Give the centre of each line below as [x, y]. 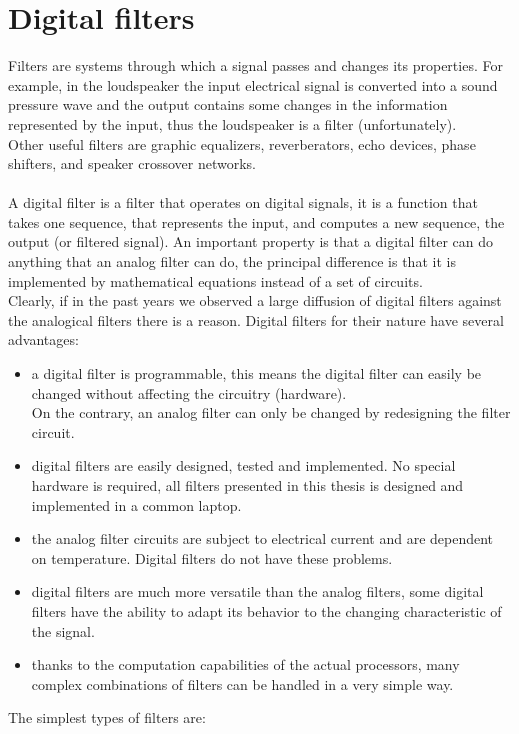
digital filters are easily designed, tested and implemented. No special [243, 465]
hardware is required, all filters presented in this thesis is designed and [247, 485]
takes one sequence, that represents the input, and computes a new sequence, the [256, 221]
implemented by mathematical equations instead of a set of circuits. [215, 280]
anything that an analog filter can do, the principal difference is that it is [232, 261]
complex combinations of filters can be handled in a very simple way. [242, 683]
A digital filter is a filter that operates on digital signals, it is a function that [243, 202]
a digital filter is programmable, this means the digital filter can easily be [256, 373]
